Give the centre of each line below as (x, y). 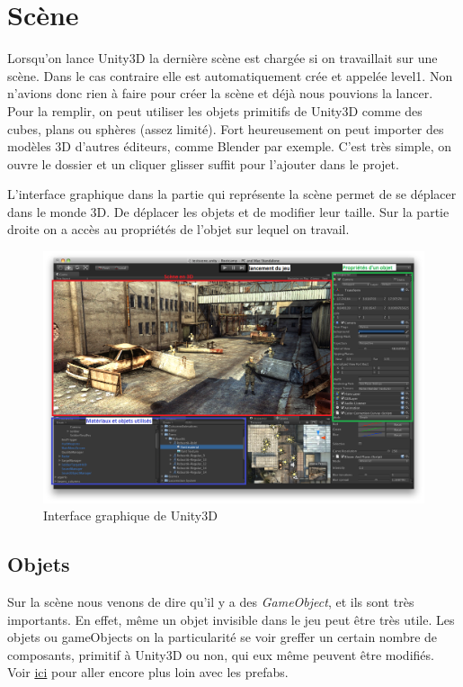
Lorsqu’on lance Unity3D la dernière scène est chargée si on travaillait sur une (223, 58)
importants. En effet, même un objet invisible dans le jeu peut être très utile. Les (231, 619)
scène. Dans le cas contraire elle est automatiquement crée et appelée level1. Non (230, 75)
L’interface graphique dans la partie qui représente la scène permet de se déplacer (232, 194)
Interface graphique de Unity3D (130, 515)
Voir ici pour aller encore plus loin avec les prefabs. (148, 672)
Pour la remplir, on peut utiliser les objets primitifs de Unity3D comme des (215, 110)
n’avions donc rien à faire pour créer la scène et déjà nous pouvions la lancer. (220, 93)
